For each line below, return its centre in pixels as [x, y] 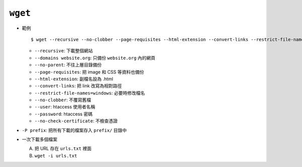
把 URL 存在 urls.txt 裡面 [63, 148]
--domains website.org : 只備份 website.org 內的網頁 [95, 58]
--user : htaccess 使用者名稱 [65, 107]
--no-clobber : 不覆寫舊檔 [63, 100]
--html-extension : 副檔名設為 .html [74, 79]
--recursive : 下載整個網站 [64, 51]
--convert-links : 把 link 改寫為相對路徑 [78, 86]
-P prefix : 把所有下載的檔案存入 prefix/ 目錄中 [74, 130]
